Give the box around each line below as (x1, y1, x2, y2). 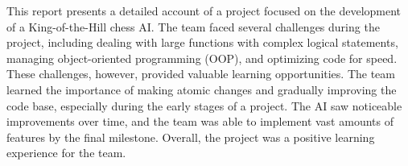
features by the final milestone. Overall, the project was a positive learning (6, 128, 375, 145)
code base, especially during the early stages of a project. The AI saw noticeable (6, 97, 402, 114)
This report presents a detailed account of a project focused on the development (6, 2, 402, 19)
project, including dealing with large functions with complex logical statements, (6, 34, 398, 51)
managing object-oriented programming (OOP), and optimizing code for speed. (6, 49, 398, 66)
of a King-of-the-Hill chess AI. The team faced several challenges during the (6, 18, 380, 35)
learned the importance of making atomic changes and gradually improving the (6, 81, 397, 98)
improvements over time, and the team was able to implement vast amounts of (6, 113, 394, 130)
